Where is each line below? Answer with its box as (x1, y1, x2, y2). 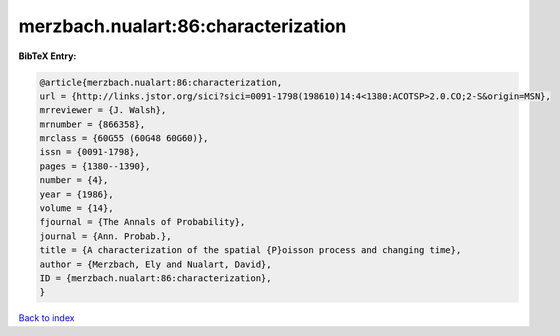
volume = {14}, (39, 203, 114, 214)
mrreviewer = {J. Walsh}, (39, 105, 167, 116)
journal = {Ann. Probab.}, (39, 230, 172, 242)
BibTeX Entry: (18, 50, 77, 62)
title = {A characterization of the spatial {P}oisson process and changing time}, (39, 245, 462, 256)
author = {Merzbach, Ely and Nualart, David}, (39, 258, 272, 270)
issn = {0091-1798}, (39, 146, 140, 158)
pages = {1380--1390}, (39, 160, 151, 172)
